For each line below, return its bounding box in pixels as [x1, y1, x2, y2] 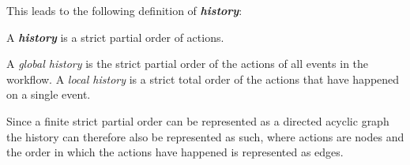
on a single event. [6, 86, 91, 103]
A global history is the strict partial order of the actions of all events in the [6, 55, 369, 72]
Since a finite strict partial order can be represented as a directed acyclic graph [6, 112, 389, 129]
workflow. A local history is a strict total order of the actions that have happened [6, 70, 400, 87]
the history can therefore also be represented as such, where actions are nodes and [6, 128, 404, 144]
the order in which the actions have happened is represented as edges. [6, 144, 344, 160]
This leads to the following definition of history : [6, 2, 243, 18]
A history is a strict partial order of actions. [6, 28, 224, 45]
